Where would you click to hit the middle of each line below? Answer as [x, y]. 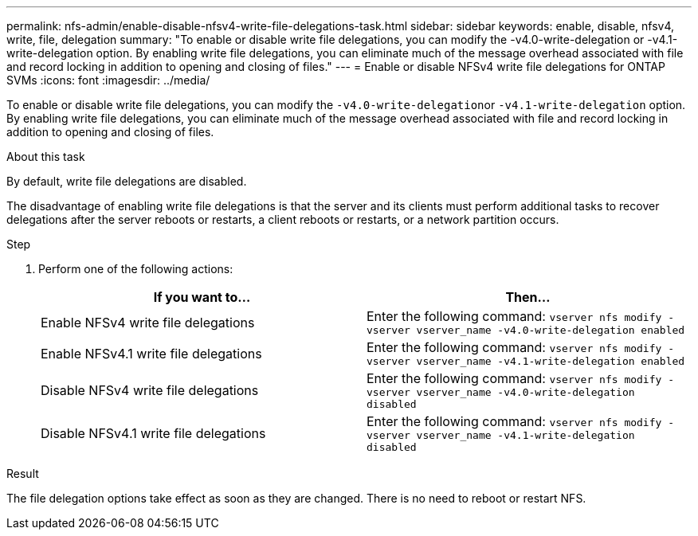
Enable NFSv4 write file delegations [148, 322]
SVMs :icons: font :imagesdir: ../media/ [108, 80]
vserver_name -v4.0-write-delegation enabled [551, 330]
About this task [46, 156]
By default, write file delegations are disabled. [127, 181]
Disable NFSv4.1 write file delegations [153, 433]
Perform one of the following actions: [136, 269]
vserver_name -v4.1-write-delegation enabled [551, 361]
